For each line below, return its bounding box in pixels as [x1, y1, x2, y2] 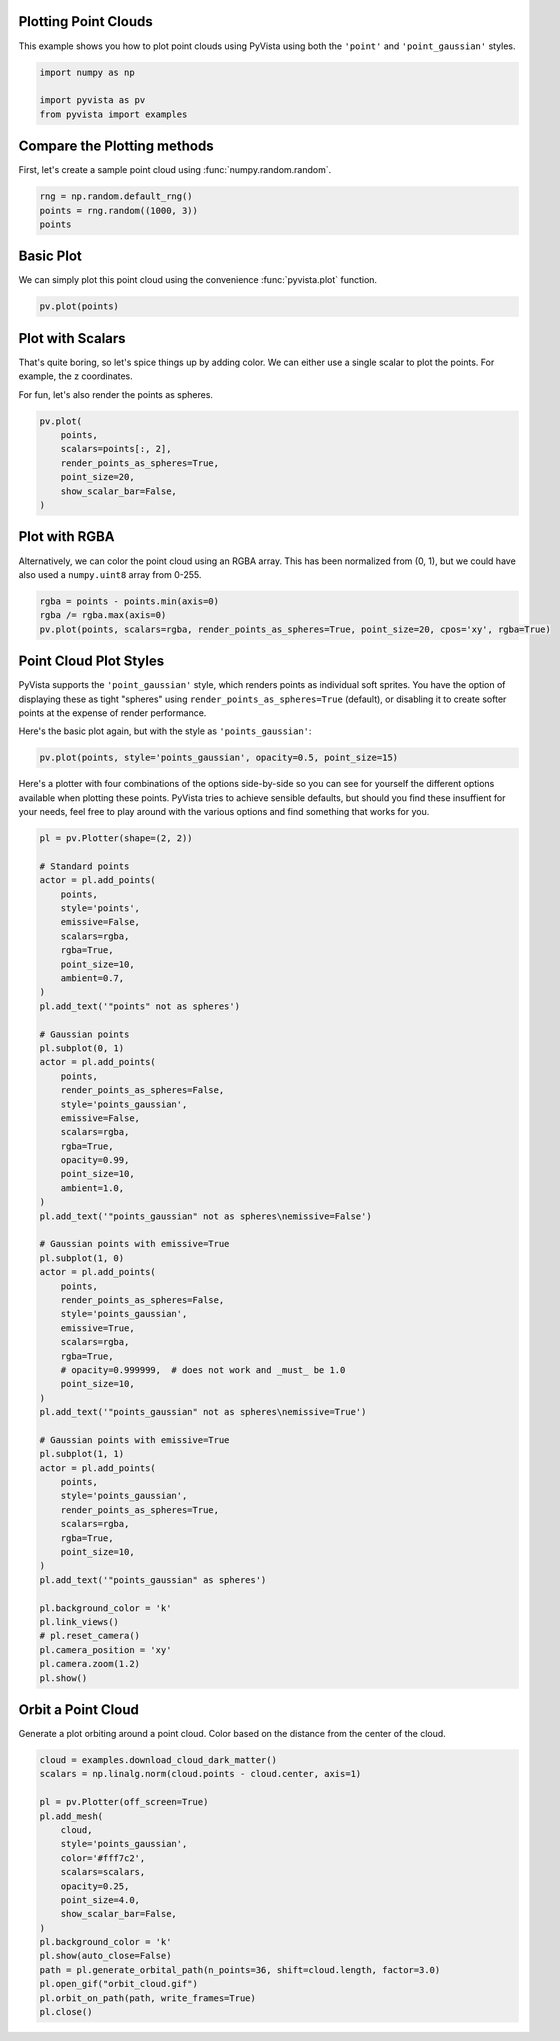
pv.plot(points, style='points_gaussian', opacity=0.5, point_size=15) [39, 752, 399, 764]
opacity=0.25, [60, 1880, 130, 1892]
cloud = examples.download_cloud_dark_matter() [39, 1755, 277, 1766]
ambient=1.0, [60, 1182, 125, 1194]
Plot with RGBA [18, 528, 115, 545]
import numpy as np [39, 66, 135, 78]
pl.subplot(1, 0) [39, 1252, 125, 1264]
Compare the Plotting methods [18, 138, 214, 155]
